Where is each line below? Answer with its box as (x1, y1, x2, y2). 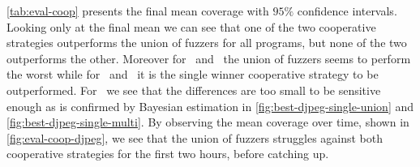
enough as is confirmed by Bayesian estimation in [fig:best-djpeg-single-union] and (6, 97, 414, 114)
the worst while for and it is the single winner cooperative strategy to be (6, 66, 379, 83)
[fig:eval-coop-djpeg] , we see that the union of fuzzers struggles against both (6, 129, 384, 146)
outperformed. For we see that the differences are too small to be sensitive (6, 81, 381, 98)
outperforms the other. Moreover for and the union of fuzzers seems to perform (6, 49, 411, 66)
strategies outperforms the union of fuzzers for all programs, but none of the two (6, 34, 407, 51)
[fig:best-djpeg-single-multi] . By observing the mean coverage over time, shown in (6, 113, 409, 131)
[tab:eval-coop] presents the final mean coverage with (6, 2, 269, 19)
